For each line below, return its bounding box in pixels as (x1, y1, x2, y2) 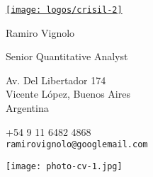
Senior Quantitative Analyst (6, 49, 128, 64)
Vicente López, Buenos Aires (6, 86, 130, 101)
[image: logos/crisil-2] (6, 5, 123, 15)
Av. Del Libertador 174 (6, 72, 106, 87)
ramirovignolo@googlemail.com (6, 139, 148, 150)
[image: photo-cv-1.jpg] (6, 161, 123, 171)
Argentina (6, 101, 49, 115)
